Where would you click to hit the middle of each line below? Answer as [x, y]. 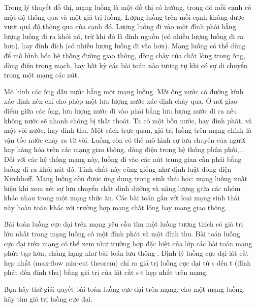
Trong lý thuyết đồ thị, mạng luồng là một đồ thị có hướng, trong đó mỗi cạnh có [128, 7]
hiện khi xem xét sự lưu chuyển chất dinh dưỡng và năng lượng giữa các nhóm [122, 188]
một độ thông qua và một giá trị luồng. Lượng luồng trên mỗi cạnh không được [124, 17]
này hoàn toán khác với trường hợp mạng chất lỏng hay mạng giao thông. [115, 207]
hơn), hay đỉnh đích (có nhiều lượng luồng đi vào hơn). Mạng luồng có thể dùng [125, 46]
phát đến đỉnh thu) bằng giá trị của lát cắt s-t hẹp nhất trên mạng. [106, 272]
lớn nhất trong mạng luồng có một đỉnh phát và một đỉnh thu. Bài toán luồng [122, 234]
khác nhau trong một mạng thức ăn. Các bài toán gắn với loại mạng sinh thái [122, 198]
